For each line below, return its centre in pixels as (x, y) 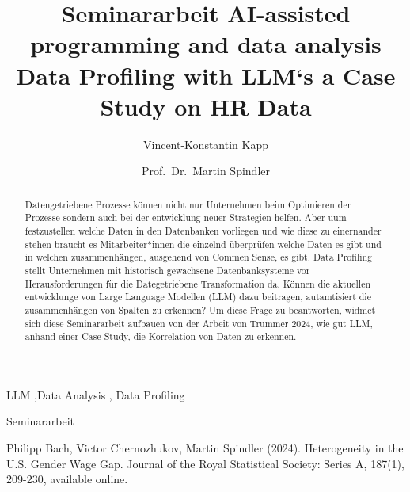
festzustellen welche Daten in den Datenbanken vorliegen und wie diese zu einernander (203, 230)
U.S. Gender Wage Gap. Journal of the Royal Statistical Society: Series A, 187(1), (205, 463)
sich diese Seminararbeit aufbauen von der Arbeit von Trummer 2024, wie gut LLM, (199, 323)
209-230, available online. (67, 479)
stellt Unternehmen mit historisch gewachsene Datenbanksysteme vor (167, 270)
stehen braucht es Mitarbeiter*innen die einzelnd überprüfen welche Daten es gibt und (203, 244)
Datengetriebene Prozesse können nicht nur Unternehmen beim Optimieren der (188, 204)
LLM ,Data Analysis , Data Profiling (96, 394)
